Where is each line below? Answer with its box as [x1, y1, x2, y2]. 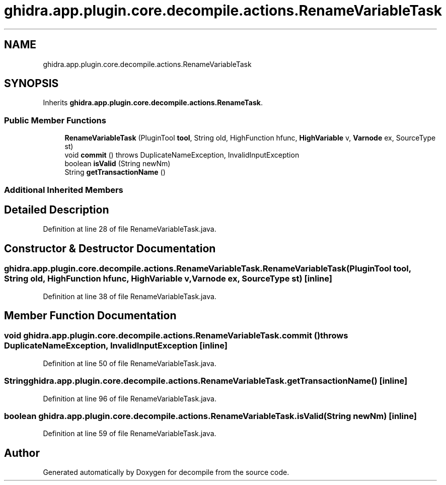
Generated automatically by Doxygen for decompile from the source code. [43, 468, 289, 477]
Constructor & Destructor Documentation [4, 242, 216, 255]
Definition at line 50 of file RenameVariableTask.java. [43, 359, 216, 368]
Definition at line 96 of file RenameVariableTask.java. [43, 394, 216, 403]
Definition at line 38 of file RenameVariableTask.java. [43, 292, 216, 301]
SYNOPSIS [4, 77, 59, 90]
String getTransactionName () [64, 168, 166, 177]
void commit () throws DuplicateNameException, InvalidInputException [64, 151, 300, 160]
